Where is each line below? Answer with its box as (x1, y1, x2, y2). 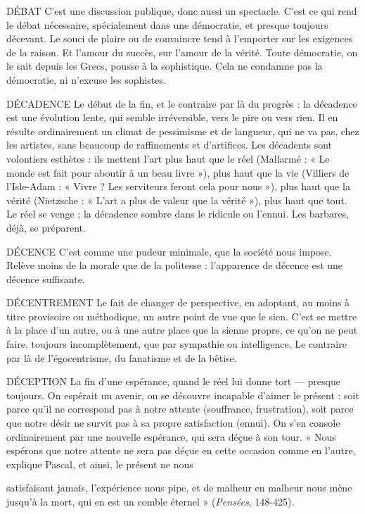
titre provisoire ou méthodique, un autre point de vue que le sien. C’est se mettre (6, 308, 357, 323)
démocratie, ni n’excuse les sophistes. (6, 72, 166, 87)
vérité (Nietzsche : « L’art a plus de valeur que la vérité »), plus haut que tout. (6, 192, 347, 207)
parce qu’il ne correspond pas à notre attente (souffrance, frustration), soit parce (6, 401, 354, 416)
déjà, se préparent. (6, 220, 86, 234)
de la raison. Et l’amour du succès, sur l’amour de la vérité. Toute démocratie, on (6, 44, 358, 59)
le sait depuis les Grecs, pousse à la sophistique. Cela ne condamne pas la (6, 58, 323, 73)
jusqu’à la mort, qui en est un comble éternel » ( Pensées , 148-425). (6, 494, 295, 508)
